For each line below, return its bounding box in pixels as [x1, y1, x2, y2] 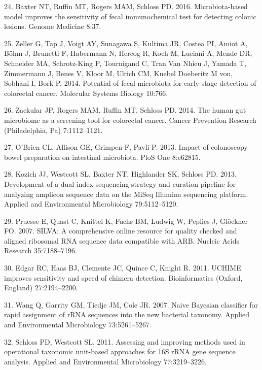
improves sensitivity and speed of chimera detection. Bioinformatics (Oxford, [4, 272, 243, 283]
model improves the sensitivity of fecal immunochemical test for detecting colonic [4, 11, 256, 21]
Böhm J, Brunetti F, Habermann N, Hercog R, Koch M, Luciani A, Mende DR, [4, 48, 252, 58]
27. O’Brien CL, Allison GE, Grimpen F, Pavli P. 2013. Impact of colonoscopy [4, 142, 248, 152]
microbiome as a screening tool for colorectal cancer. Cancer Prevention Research [4, 114, 256, 125]
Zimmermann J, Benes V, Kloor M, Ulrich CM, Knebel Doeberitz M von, [4, 68, 233, 78]
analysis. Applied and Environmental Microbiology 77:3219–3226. [4, 356, 207, 366]
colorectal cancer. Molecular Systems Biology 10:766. [4, 87, 168, 98]
